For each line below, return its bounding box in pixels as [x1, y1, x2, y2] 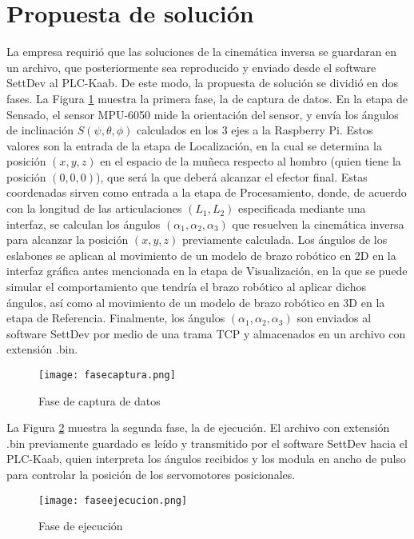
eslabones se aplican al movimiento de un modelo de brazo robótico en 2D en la [6, 246, 396, 263]
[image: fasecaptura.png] [38, 369, 176, 381]
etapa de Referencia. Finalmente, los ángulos [6, 309, 225, 326]
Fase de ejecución [38, 517, 123, 534]
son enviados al [297, 309, 372, 326]
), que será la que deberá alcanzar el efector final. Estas [96, 168, 368, 185]
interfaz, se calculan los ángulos [6, 215, 161, 232]
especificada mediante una [238, 200, 366, 217]
